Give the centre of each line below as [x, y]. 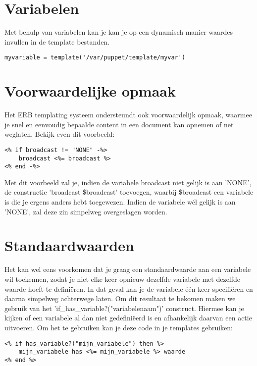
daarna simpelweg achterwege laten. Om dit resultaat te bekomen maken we [120, 298]
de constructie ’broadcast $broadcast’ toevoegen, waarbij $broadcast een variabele [129, 192]
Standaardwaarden [69, 245]
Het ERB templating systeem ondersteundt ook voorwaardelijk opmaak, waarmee [128, 115]
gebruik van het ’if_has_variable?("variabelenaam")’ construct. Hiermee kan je [124, 308]
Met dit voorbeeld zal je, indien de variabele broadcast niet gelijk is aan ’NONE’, [128, 182]
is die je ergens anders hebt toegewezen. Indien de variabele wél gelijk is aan [120, 202]
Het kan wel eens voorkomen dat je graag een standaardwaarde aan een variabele [128, 269]
